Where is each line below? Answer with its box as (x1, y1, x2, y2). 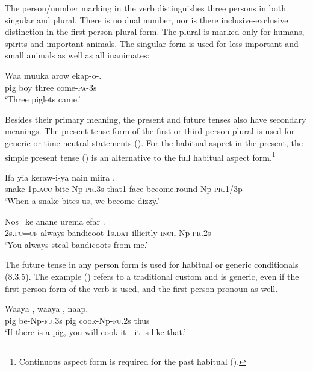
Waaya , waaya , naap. (5, 302, 88, 315)
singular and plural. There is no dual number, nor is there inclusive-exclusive (5, 13, 288, 26)
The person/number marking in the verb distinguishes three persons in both (5, 2, 287, 14)
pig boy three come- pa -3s (5, 81, 97, 93)
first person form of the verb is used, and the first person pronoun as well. (5, 282, 278, 294)
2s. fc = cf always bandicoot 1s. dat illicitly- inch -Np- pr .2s (5, 226, 211, 239)
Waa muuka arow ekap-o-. (5, 69, 102, 81)
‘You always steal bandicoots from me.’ (5, 238, 148, 250)
